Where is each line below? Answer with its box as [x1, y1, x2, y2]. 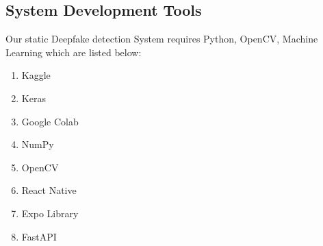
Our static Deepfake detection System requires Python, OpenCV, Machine [5, 32, 318, 46]
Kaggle [21, 68, 51, 82]
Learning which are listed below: [5, 45, 142, 59]
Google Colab [21, 114, 79, 128]
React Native [21, 183, 77, 197]
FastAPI [21, 229, 57, 243]
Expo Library [21, 206, 79, 220]
